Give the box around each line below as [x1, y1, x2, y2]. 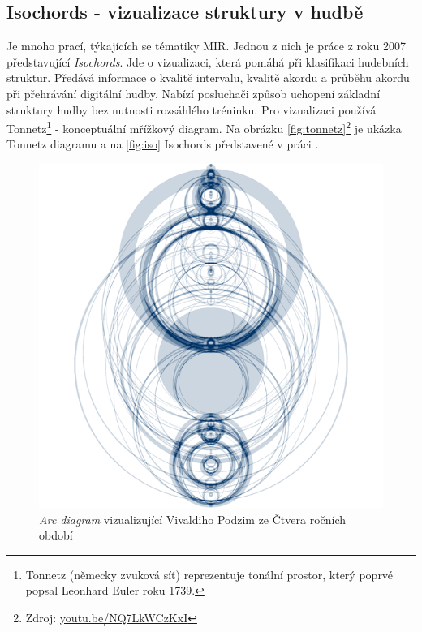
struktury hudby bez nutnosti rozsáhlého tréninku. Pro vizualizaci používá [6, 101, 377, 118]
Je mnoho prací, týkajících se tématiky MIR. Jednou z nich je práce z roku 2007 [6, 37, 406, 54]
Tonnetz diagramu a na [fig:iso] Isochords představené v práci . [6, 135, 319, 153]
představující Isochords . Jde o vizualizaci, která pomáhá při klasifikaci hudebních [6, 53, 409, 70]
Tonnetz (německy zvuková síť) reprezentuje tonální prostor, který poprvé [25, 565, 394, 583]
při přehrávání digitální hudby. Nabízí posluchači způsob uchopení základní [6, 84, 381, 101]
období [39, 527, 73, 544]
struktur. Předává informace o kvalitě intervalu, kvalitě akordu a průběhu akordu [6, 69, 410, 86]
